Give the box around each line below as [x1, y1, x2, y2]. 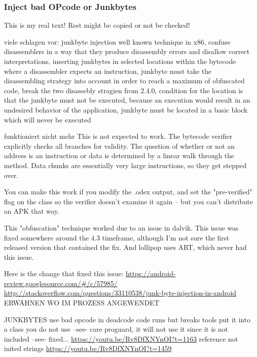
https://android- [126, 268, 176, 279]
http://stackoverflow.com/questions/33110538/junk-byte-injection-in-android [4, 288, 237, 298]
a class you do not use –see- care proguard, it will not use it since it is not [4, 324, 228, 334]
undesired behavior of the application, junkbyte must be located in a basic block [4, 104, 248, 115]
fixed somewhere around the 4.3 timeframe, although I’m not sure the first [4, 232, 229, 242]
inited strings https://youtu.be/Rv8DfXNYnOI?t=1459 [4, 343, 172, 354]
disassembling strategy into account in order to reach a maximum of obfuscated [4, 75, 245, 86]
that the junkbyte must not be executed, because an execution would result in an [4, 95, 251, 105]
